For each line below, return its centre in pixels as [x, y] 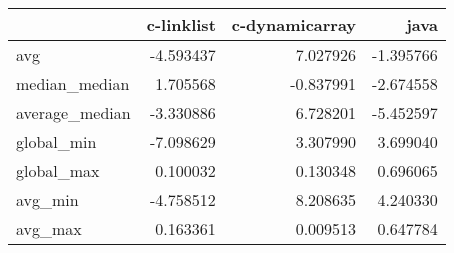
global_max [58, 170]
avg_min [47, 199]
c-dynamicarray [294, 24]
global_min [56, 141]
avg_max [49, 228]
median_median [73, 83]
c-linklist [181, 24]
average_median [73, 112]
